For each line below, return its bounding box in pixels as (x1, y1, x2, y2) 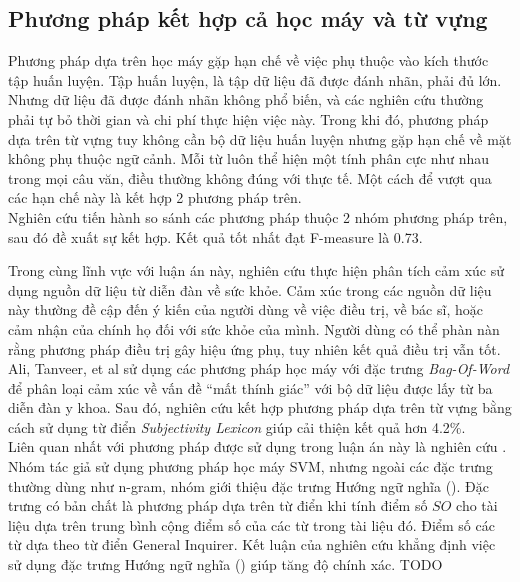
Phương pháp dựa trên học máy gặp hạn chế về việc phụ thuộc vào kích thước (8, 50, 489, 71)
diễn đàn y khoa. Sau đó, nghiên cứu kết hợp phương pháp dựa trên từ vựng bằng (8, 397, 512, 418)
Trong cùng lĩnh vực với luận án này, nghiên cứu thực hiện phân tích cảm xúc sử (8, 260, 505, 281)
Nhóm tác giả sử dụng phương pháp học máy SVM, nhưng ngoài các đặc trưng (8, 456, 493, 477)
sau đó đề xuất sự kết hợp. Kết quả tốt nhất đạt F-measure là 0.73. (8, 226, 423, 247)
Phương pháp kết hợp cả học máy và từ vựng (8, 3, 488, 34)
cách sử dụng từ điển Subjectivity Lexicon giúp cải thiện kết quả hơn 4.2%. (8, 416, 466, 437)
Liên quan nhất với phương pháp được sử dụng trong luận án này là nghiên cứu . (8, 436, 507, 457)
